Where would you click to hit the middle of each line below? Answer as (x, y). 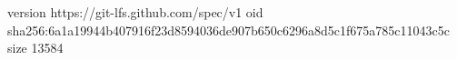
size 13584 (35, 48)
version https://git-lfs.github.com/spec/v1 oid (135, 12)
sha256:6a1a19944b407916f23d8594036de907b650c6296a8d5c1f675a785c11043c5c (228, 30)
